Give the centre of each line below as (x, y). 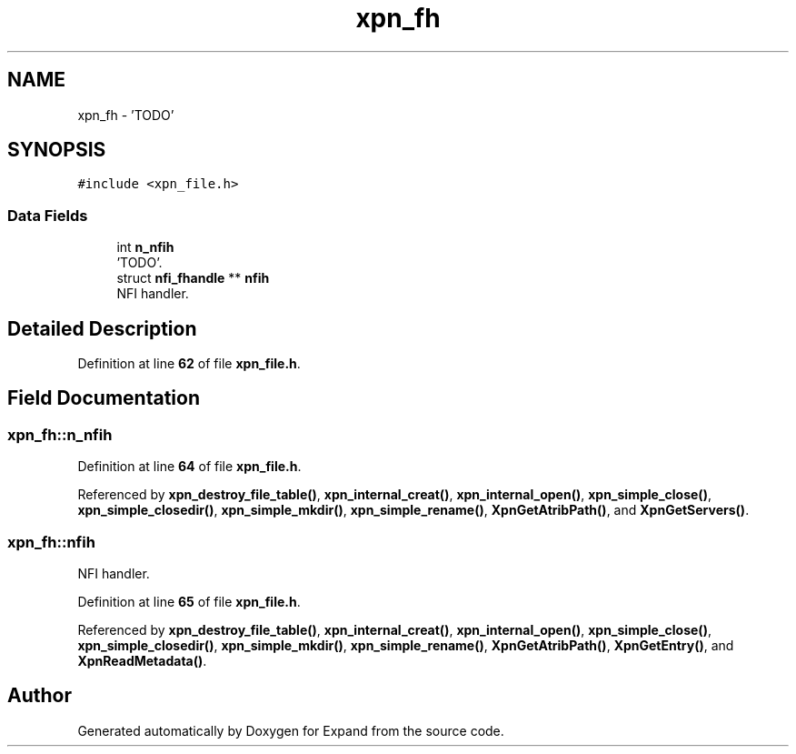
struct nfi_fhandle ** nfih (193, 278)
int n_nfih (145, 247)
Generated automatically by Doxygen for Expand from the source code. (291, 730)
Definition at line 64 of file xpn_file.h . (189, 467)
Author (40, 696)
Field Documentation (104, 398)
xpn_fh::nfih (51, 542)
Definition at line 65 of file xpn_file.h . (189, 602)
